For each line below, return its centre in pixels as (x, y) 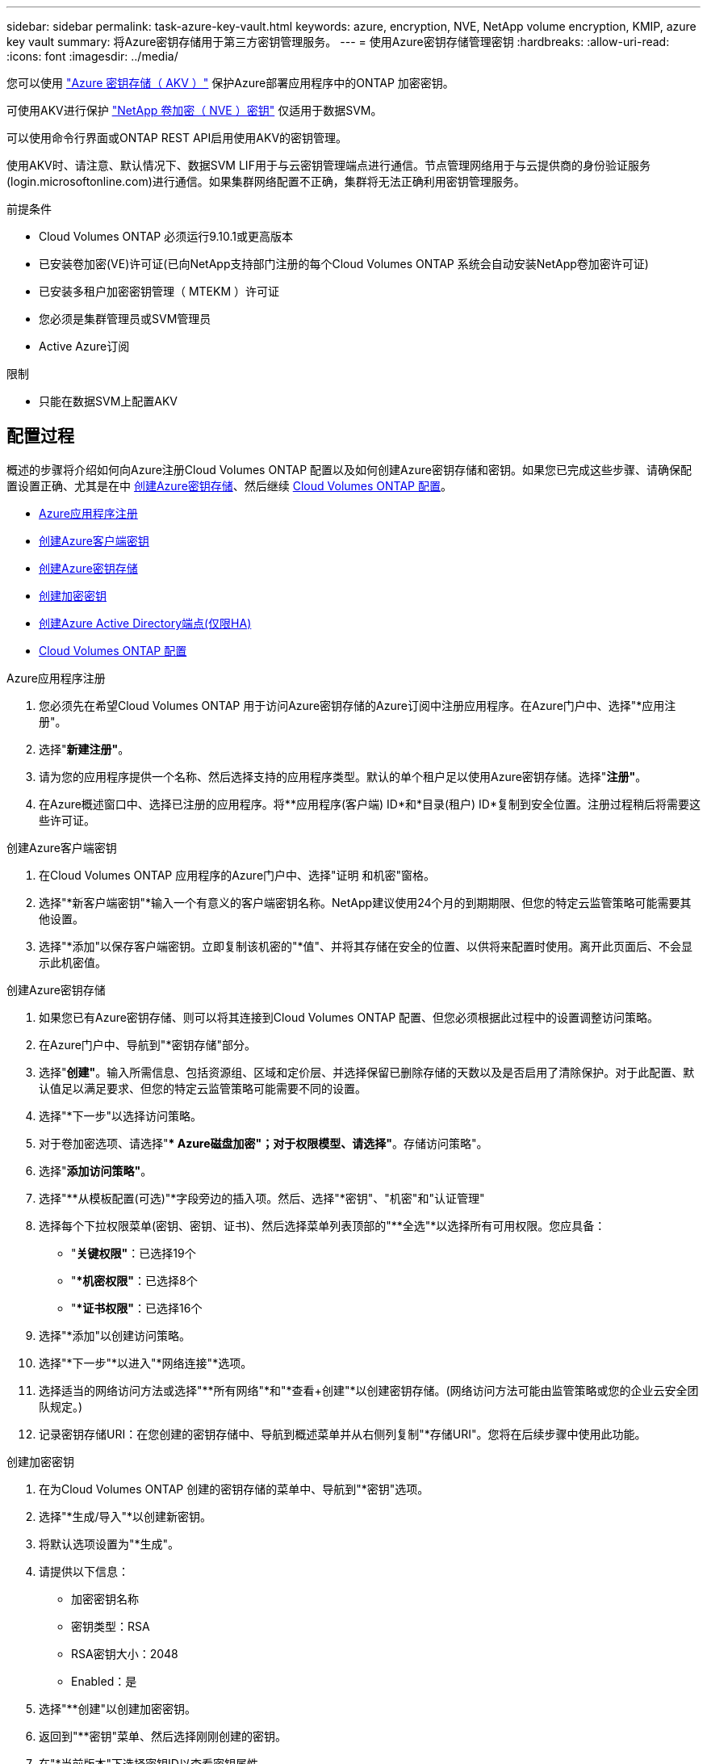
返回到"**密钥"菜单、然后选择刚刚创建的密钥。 (163, 1736)
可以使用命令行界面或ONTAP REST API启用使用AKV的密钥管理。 (177, 138)
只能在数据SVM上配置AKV (109, 401)
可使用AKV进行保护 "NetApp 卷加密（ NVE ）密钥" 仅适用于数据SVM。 (195, 110)
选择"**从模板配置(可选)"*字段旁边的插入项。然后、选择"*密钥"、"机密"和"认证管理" (262, 1198)
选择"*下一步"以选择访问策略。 (121, 1115)
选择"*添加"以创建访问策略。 (115, 1335)
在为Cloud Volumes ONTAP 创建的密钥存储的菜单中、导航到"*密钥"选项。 (234, 1489)
